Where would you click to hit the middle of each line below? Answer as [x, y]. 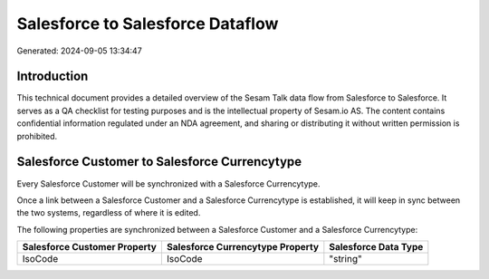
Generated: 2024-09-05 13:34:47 [79, 51]
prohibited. [37, 136]
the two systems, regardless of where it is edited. [109, 213]
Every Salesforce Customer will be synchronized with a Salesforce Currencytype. [168, 183]
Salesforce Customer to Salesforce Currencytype [159, 162]
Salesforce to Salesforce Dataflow [148, 24]
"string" [345, 259]
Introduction [53, 77]
